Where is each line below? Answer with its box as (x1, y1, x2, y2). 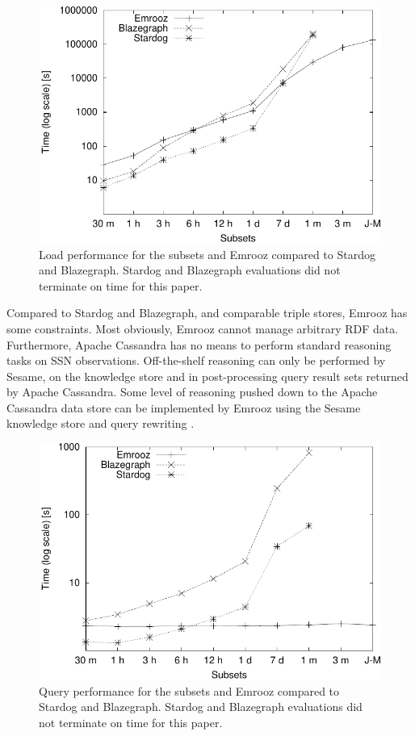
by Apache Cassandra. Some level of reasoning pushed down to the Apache (6, 383, 378, 400)
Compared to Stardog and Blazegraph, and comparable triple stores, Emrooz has (6, 304, 408, 321)
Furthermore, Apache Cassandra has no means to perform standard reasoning (6, 336, 392, 353)
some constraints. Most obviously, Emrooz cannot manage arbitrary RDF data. (6, 320, 399, 337)
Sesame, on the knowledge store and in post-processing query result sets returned (6, 367, 409, 384)
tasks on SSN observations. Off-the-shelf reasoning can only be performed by (6, 352, 386, 369)
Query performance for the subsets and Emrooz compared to (39, 682, 340, 699)
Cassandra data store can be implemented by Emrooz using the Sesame (6, 399, 361, 416)
